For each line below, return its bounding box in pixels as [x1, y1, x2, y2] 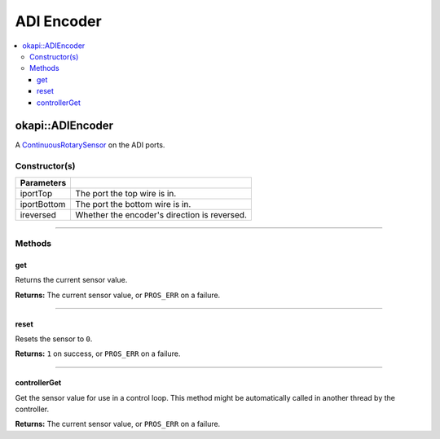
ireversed [20, 209, 56, 220]
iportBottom [20, 198, 66, 209]
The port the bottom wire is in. [75, 198, 191, 209]
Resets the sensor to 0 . [15, 334, 93, 344]
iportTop [20, 187, 53, 199]
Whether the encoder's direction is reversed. [75, 209, 248, 220]
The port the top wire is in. [75, 187, 177, 199]
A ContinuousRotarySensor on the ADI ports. [15, 140, 165, 150]
